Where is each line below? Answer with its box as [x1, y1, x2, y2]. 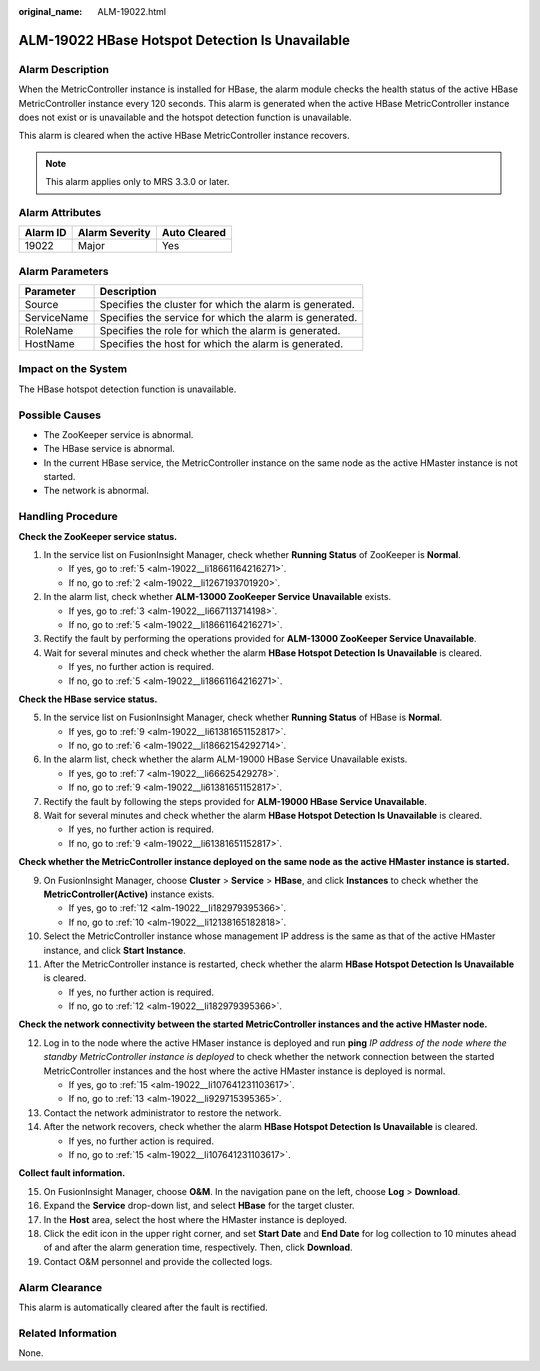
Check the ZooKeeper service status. [18, 530, 178, 542]
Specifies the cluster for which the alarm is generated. [99, 298, 355, 311]
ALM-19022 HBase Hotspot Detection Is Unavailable [18, 31, 350, 49]
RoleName [24, 324, 74, 337]
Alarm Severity [77, 226, 151, 240]
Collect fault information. [18, 1167, 126, 1179]
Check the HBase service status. [18, 693, 158, 705]
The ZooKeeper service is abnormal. [43, 428, 194, 440]
